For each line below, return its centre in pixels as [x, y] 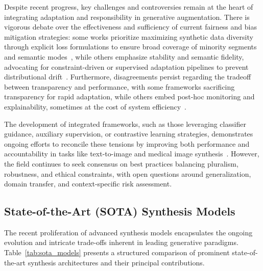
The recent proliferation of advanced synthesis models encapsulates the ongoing [128, 232]
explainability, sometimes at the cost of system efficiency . [95, 106]
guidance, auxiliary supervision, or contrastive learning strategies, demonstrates [129, 134]
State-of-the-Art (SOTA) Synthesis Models [120, 211]
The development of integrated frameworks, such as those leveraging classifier [125, 124]
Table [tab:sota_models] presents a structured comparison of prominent [117, 252]
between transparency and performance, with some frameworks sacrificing [119, 86]
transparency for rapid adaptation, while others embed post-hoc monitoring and [129, 97]
